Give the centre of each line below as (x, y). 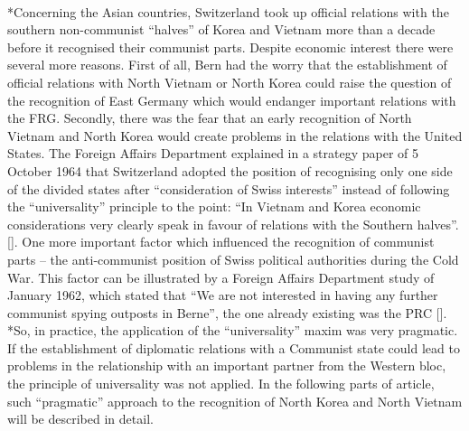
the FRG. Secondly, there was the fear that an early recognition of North (210, 118)
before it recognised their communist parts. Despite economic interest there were (230, 47)
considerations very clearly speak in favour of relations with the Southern (210, 224)
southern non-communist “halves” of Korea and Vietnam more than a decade (221, 29)
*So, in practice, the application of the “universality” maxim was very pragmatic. (233, 330)
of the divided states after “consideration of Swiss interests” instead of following (229, 188)
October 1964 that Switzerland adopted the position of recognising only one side (230, 170)
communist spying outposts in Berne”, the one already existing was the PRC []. (227, 312)
